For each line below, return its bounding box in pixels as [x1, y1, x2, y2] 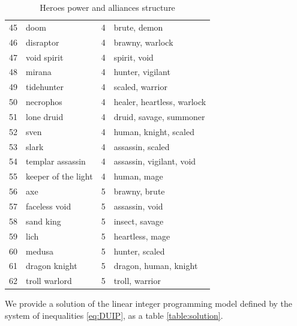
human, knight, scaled [113, 125, 194, 137]
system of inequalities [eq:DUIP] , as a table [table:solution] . [5, 309, 223, 321]
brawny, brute [113, 185, 165, 198]
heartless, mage [113, 229, 170, 242]
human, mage [113, 170, 163, 183]
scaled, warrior [113, 80, 167, 93]
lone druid [26, 110, 64, 122]
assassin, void [113, 199, 163, 212]
